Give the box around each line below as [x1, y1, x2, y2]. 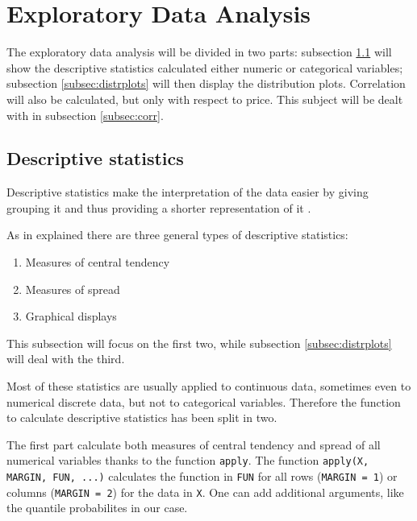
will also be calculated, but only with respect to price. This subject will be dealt [6, 90, 403, 107]
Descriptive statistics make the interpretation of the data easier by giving [6, 184, 369, 201]
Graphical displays [25, 308, 117, 325]
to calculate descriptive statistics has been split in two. [6, 409, 277, 426]
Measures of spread [25, 280, 120, 297]
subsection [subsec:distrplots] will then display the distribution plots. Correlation [6, 75, 406, 92]
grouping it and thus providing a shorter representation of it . [6, 199, 311, 216]
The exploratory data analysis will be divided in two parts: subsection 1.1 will [6, 43, 392, 60]
